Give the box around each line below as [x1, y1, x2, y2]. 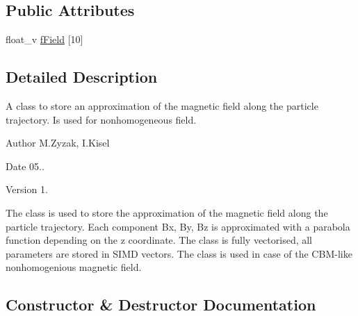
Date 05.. [6, 158, 44, 173]
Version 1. [6, 182, 48, 197]
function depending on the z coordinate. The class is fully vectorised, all [6, 233, 313, 247]
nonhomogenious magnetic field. [6, 260, 142, 274]
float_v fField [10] [6, 32, 83, 47]
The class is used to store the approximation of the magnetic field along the [6, 205, 328, 219]
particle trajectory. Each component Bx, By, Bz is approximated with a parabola [6, 219, 350, 233]
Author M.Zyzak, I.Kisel [6, 135, 110, 150]
